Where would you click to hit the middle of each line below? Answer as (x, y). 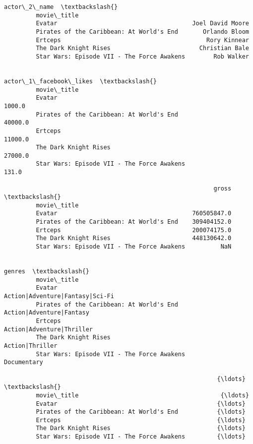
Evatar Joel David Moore (142, 24)
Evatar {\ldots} (141, 404)
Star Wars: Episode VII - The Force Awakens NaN (134, 247)
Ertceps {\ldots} (141, 420)
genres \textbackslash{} (47, 271)
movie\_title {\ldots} (142, 395)
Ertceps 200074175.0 (134, 230)
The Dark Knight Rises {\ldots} (141, 428)
